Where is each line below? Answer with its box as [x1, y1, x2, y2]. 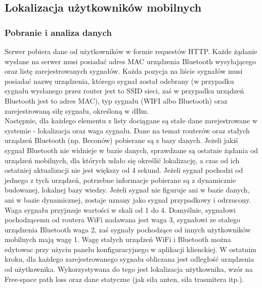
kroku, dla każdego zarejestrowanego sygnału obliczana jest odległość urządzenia [5, 254, 254, 264]
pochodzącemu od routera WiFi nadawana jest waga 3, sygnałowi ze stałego [5, 214, 240, 225]
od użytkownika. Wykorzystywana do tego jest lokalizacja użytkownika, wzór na [5, 264, 253, 274]
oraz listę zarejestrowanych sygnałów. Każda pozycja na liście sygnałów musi [5, 66, 243, 76]
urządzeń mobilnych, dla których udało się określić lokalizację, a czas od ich [5, 155, 240, 165]
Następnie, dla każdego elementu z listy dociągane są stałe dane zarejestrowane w [5, 115, 257, 126]
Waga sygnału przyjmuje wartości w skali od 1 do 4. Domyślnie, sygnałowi [5, 204, 236, 215]
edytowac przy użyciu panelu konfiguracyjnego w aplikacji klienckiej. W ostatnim [5, 244, 256, 254]
